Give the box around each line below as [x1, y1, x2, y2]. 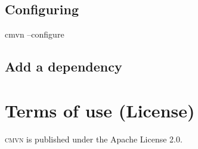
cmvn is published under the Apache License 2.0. [5, 132, 182, 145]
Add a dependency [5, 57, 122, 76]
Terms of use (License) [5, 98, 195, 122]
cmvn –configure [5, 28, 64, 41]
